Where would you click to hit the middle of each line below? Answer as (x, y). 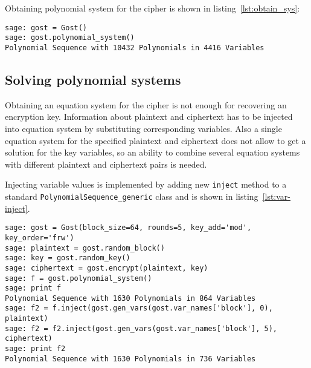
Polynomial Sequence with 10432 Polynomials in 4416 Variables (135, 48)
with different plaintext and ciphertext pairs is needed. (106, 164)
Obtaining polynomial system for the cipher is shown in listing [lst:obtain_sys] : (152, 8)
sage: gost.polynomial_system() (70, 38)
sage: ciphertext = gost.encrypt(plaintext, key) (107, 268)
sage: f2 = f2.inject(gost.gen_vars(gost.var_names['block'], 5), (141, 328)
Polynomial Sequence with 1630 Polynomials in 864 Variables (130, 298)
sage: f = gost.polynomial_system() (79, 278)
